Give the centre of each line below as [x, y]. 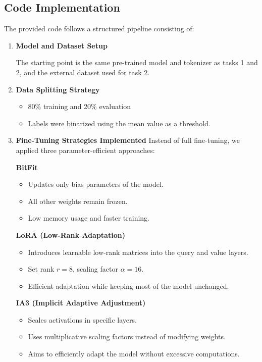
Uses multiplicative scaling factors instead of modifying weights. [127, 337]
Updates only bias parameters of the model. [96, 184]
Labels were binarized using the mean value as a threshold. [119, 123]
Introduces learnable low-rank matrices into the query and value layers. [138, 252]
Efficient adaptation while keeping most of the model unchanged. [128, 286]
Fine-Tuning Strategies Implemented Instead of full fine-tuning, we [128, 140]
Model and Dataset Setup [62, 45]
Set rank [41, 269]
